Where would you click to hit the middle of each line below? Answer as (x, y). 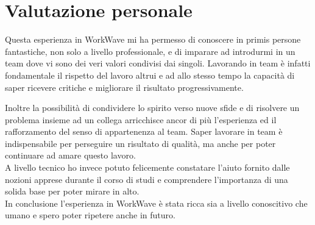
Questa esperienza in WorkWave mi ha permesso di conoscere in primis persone (153, 39)
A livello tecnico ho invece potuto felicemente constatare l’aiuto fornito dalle (147, 167)
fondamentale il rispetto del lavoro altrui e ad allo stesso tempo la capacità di (150, 75)
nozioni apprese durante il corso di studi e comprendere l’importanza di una (147, 179)
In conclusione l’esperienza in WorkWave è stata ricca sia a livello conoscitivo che (156, 203)
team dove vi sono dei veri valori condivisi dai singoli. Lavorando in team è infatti (158, 63)
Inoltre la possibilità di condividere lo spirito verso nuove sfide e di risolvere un (152, 108)
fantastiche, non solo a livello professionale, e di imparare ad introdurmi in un (150, 51)
